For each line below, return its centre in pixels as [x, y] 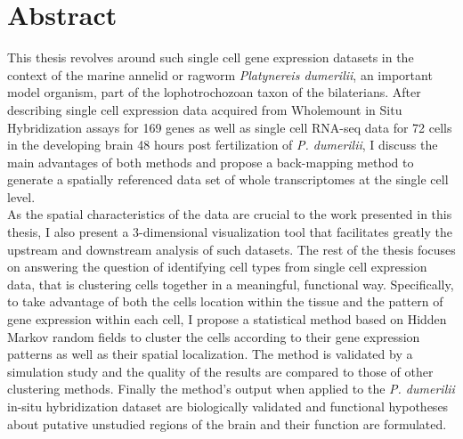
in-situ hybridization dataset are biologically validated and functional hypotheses [228, 406]
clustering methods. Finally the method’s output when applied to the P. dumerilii [231, 389]
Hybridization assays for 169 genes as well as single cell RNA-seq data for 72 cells [230, 127]
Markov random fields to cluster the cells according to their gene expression [214, 336]
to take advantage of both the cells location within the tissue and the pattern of [225, 301]
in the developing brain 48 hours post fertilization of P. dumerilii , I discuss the [223, 145]
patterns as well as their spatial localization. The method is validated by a [210, 354]
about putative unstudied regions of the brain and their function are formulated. [227, 423]
